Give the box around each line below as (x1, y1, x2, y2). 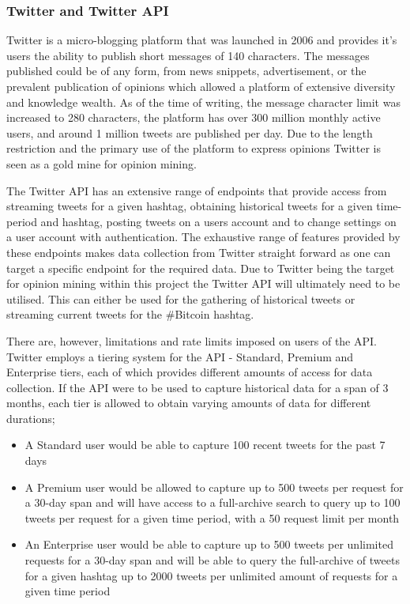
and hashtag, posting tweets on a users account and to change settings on (40, 213, 397, 229)
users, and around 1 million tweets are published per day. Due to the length (6, 124, 373, 141)
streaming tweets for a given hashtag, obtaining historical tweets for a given (6, 198, 373, 214)
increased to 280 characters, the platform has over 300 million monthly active (6, 109, 381, 126)
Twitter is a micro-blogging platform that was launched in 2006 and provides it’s (6, 32, 397, 48)
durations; (6, 410, 55, 426)
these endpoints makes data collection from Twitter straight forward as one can (6, 243, 391, 260)
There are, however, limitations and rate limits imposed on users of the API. (6, 332, 377, 349)
